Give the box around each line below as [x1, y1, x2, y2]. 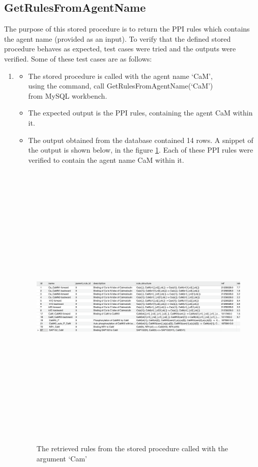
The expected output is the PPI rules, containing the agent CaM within [28, 107, 253, 118]
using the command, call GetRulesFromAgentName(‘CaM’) [28, 80, 213, 91]
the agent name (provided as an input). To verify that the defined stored [4, 33, 231, 44]
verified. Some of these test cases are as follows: [4, 53, 152, 64]
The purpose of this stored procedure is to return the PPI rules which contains [4, 23, 250, 34]
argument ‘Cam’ [36, 453, 88, 463]
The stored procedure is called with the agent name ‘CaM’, [28, 70, 213, 81]
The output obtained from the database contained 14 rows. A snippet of [28, 134, 253, 145]
